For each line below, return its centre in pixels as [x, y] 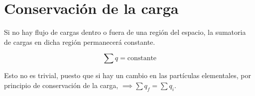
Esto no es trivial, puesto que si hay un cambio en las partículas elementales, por [127, 75]
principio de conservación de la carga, [61, 85]
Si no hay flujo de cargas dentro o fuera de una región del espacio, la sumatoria [125, 32]
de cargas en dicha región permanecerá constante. [80, 42]
